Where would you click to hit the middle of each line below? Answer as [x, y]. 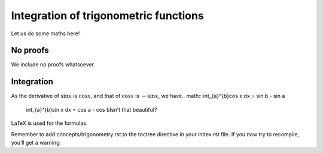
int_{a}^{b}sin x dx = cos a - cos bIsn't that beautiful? [92, 109]
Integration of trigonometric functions [108, 16]
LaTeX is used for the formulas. [49, 123]
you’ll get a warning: [36, 142]
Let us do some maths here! [45, 33]
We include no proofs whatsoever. [53, 65]
